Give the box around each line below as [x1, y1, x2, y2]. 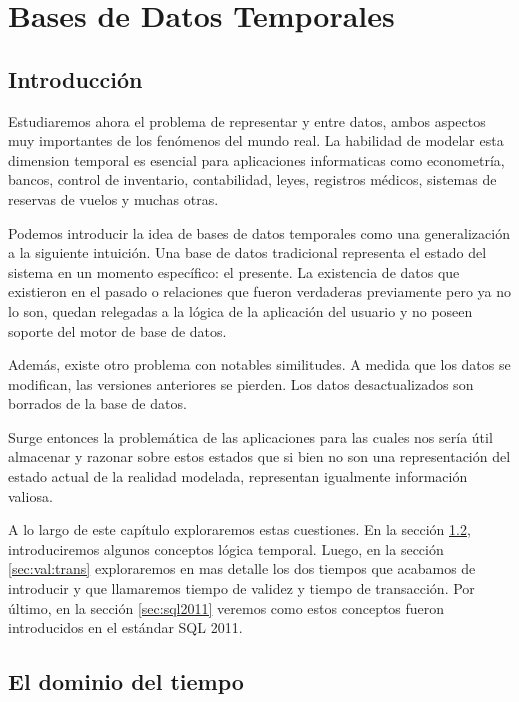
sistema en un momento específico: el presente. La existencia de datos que [8, 261, 460, 282]
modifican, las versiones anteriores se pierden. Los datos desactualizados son [8, 373, 474, 394]
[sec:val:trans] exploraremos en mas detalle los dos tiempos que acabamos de [8, 558, 476, 579]
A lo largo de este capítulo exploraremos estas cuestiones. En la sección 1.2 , [8, 519, 471, 540]
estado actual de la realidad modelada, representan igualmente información [8, 466, 468, 487]
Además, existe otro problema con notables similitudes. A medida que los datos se [8, 354, 511, 375]
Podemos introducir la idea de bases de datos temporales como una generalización [8, 222, 510, 243]
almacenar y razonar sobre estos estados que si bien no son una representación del [8, 446, 511, 467]
